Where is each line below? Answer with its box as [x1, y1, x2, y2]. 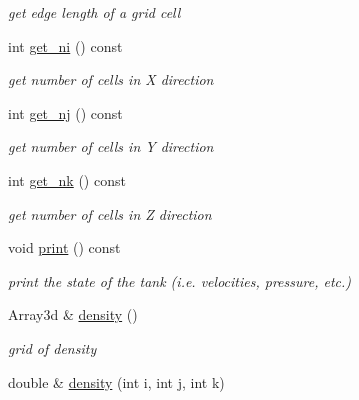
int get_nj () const [8, 102, 123, 123]
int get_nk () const [8, 169, 126, 190]
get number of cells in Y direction [8, 136, 214, 157]
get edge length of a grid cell [8, 2, 181, 22]
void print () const [8, 237, 121, 258]
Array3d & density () [8, 304, 138, 325]
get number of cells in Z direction [8, 203, 212, 224]
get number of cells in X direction [8, 69, 214, 90]
